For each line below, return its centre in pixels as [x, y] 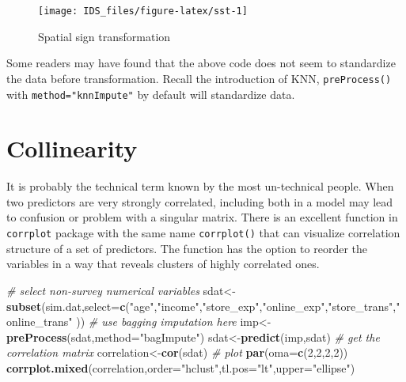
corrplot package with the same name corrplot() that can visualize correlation [203, 233]
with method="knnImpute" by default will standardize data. [151, 94]
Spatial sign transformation [104, 36]
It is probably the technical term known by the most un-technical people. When [200, 186]
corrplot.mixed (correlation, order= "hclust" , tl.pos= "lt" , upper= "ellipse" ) [181, 367]
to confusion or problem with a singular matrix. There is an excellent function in [202, 217]
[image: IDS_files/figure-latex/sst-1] [143, 11]
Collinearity [72, 148]
